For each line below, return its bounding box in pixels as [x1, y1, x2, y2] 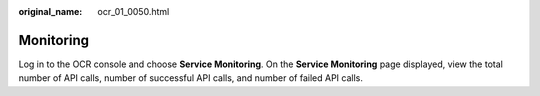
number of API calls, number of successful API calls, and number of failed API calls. [18, 72, 364, 84]
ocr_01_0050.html [97, 6, 170, 17]
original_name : [18, 6, 83, 17]
